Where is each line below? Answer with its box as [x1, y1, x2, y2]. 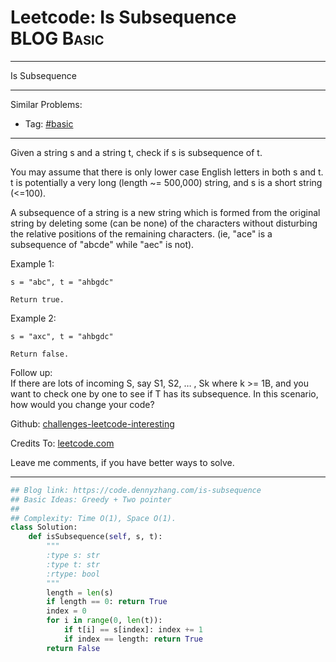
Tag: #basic [24, 117, 74, 130]
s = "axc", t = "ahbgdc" [10, 331, 114, 341]
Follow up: [10, 366, 53, 378]
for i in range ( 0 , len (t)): [46, 616, 163, 626]
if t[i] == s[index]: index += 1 [63, 625, 203, 635]
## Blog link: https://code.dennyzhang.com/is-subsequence [10, 485, 262, 495]
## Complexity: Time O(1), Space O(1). [10, 513, 177, 523]
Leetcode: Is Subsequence [10, 6, 237, 29]
